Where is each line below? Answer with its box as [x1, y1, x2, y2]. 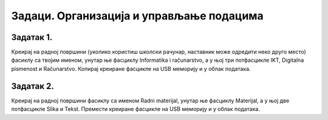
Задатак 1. [11, 32, 53, 42]
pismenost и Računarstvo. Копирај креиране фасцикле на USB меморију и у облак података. [11, 65, 251, 72]
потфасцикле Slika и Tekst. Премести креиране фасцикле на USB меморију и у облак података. [11, 105, 261, 113]
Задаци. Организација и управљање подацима [11, 9, 264, 22]
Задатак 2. [11, 81, 54, 91]
